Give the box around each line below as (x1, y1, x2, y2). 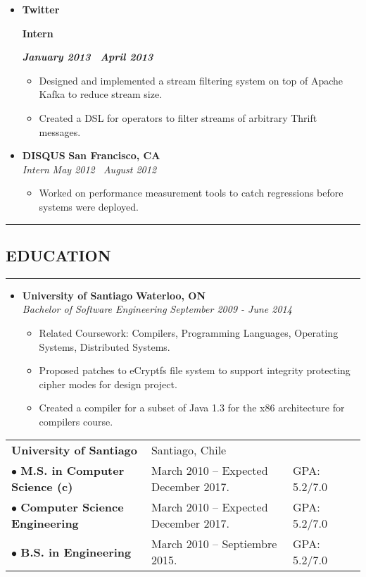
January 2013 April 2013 (22, 49, 153, 64)
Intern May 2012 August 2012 (22, 161, 157, 176)
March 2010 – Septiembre (151, 535, 277, 552)
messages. (39, 124, 81, 139)
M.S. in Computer (20, 462, 125, 479)
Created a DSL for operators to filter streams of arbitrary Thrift (39, 110, 317, 125)
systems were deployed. (39, 199, 139, 213)
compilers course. (39, 414, 113, 428)
